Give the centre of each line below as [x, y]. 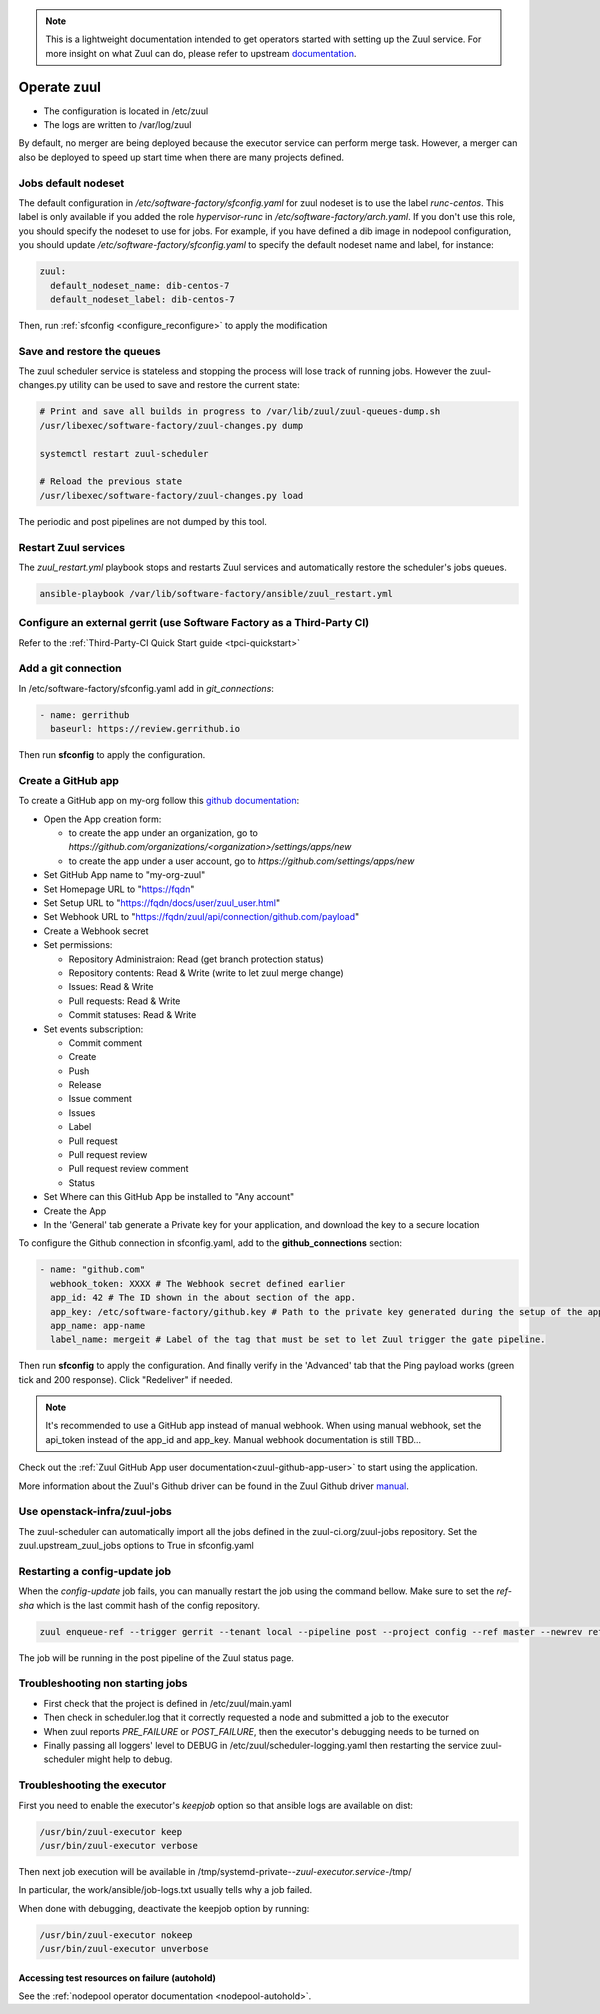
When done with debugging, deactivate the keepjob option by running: [164, 1908]
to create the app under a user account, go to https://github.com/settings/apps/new [241, 861]
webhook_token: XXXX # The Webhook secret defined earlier [198, 1283]
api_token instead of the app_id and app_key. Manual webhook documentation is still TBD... [233, 1439]
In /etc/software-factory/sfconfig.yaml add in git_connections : [146, 688]
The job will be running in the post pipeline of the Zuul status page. [156, 1657]
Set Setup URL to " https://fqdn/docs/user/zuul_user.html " [161, 903]
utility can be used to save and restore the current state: [184, 385]
